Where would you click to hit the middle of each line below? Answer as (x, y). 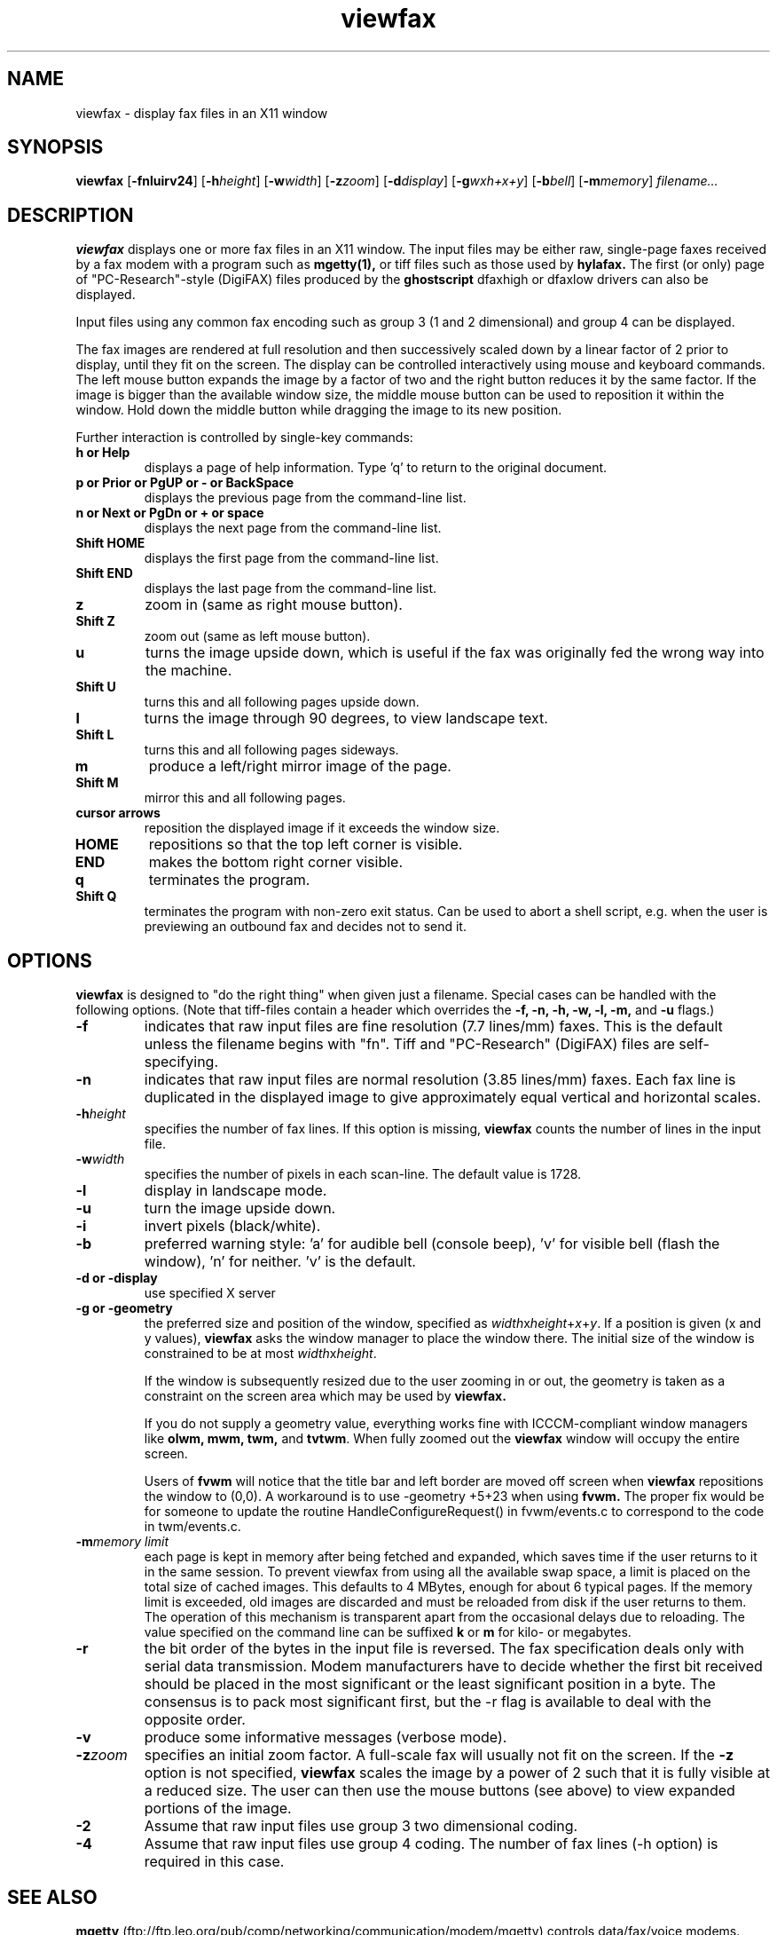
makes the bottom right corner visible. (275, 862)
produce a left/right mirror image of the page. (300, 766)
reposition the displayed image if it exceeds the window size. (322, 828)
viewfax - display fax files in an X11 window (202, 113)
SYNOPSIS (55, 147)
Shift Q (96, 896)
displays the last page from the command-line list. (290, 588)
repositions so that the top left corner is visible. (306, 845)
